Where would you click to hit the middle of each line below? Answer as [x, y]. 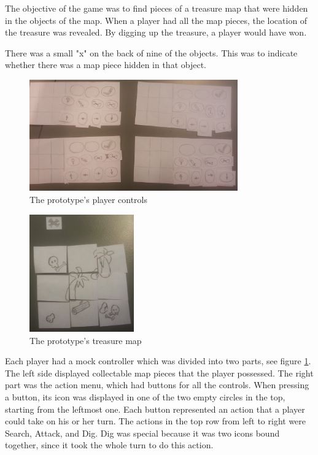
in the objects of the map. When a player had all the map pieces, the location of [156, 20]
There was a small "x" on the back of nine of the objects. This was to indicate [151, 52]
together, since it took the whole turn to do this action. [109, 445]
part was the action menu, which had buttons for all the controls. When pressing [157, 385]
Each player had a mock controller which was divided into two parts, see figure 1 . [158, 361]
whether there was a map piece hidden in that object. [106, 65]
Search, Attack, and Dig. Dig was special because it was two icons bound [142, 433]
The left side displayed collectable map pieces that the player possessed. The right [159, 373]
